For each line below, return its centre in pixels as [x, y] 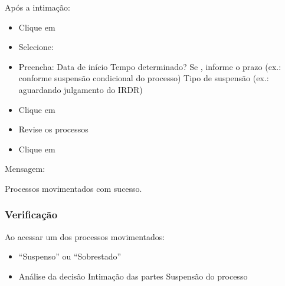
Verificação [31, 214]
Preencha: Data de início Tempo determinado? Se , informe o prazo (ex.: [150, 66]
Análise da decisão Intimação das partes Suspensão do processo [133, 276]
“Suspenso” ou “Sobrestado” [70, 256]
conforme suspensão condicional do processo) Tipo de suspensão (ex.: [144, 78]
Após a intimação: [37, 7]
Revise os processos [53, 129]
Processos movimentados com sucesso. [73, 188]
